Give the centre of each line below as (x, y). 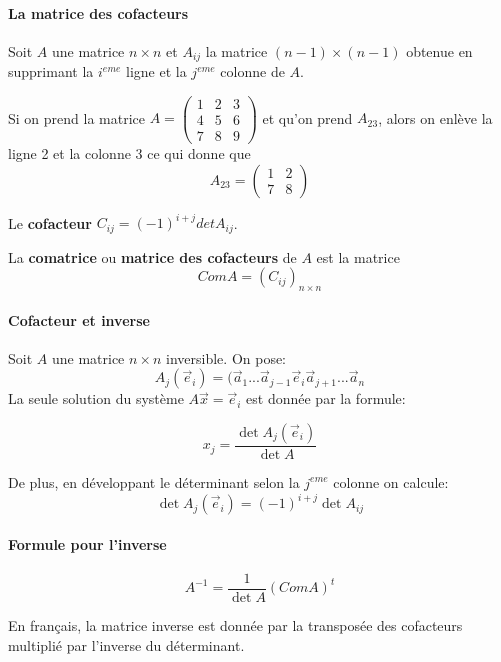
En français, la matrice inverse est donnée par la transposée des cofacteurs (235, 624)
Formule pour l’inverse (87, 543)
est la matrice (358, 256)
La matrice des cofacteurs (98, 12)
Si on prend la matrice (76, 117)
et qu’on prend (307, 117)
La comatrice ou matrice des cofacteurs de (152, 256)
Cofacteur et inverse (79, 319)
